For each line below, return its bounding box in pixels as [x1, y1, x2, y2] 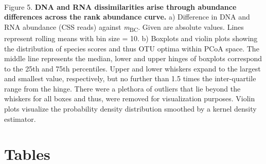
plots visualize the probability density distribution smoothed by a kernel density [4, 103, 257, 114]
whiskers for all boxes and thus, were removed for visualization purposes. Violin [4, 93, 255, 104]
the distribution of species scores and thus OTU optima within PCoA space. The [4, 43, 259, 53]
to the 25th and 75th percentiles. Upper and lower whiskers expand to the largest [4, 63, 261, 74]
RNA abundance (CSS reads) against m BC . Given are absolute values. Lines [4, 21, 244, 33]
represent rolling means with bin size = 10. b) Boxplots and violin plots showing [4, 32, 258, 43]
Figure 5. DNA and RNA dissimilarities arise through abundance [4, 1, 237, 12]
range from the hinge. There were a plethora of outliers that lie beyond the [4, 83, 241, 94]
